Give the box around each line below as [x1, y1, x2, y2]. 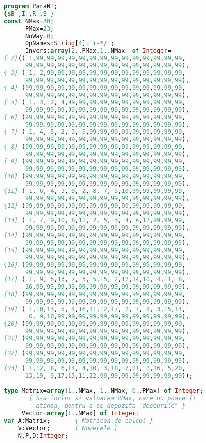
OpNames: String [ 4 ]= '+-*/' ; [25, 40, 114, 47]
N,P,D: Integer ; [18, 432, 68, 439]
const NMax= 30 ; [4, 17, 54, 25]
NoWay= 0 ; [25, 32, 54, 40]
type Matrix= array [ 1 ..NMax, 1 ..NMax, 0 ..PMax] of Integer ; [4, 387, 204, 395]
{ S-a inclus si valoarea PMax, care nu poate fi [29, 395, 196, 402]
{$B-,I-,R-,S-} [4, 10, 54, 17]
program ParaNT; [4, 3, 58, 10]
